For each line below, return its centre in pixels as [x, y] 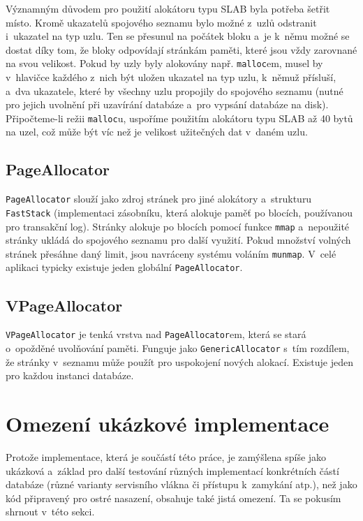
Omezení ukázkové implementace [168, 424]
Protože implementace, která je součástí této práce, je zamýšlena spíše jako [166, 456]
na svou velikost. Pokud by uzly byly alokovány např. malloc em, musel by [164, 63]
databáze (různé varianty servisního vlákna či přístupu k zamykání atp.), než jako [181, 484]
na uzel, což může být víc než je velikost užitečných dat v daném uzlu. [157, 132]
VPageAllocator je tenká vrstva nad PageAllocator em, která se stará [156, 334]
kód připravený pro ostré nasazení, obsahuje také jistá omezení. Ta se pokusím [173, 498]
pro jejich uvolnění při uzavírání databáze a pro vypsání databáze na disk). [167, 104]
